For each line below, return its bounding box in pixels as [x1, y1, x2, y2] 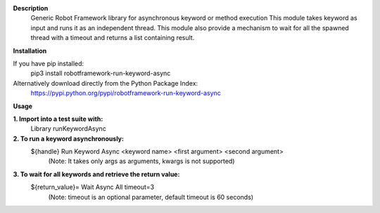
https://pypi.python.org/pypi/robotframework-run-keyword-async [30, 89, 221, 98]
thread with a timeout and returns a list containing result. [30, 34, 195, 42]
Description [13, 4, 49, 12]
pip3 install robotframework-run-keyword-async [30, 69, 171, 77]
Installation [13, 46, 47, 55]
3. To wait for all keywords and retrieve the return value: [13, 169, 180, 179]
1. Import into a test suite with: [13, 115, 103, 123]
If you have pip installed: [13, 59, 84, 67]
